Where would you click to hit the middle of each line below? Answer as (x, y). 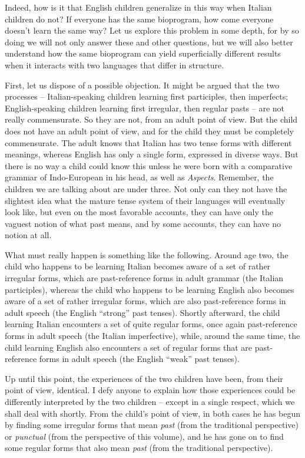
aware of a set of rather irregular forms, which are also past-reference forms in (145, 301)
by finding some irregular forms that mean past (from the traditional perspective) (152, 425)
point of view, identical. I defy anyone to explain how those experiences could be (150, 390)
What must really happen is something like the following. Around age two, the (147, 254)
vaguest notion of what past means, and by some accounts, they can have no (143, 223)
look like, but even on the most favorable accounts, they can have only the (139, 212)
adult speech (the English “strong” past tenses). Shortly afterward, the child (142, 312)
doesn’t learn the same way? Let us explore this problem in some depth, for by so (152, 30)
